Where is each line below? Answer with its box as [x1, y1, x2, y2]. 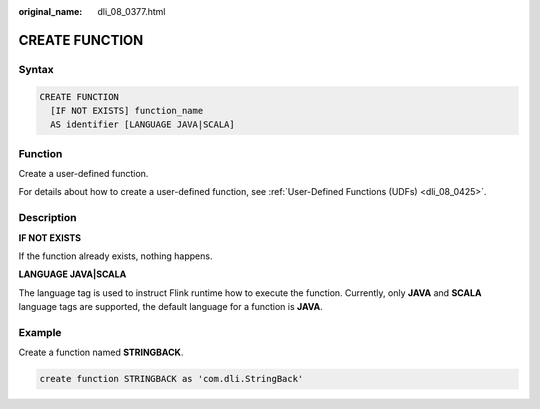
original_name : [18, 6, 83, 17]
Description [18, 211, 77, 225]
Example [18, 325, 62, 339]
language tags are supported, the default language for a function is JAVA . [18, 301, 324, 313]
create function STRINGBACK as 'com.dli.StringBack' [39, 373, 304, 385]
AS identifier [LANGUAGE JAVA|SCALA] [50, 119, 235, 130]
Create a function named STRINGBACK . [18, 346, 184, 359]
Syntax [18, 62, 54, 76]
